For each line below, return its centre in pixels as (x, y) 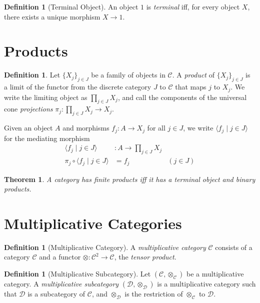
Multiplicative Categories (93, 223)
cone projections (28, 109)
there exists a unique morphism (52, 16)
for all (156, 128)
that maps (191, 87)
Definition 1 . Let (32, 75)
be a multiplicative (215, 274)
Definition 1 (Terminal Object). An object (71, 6)
